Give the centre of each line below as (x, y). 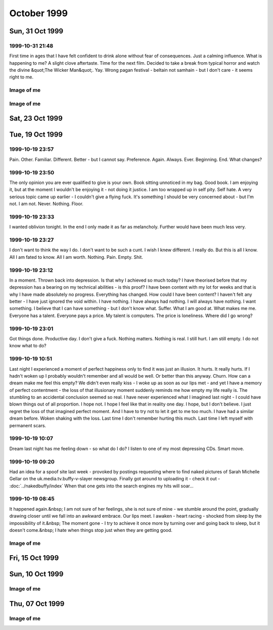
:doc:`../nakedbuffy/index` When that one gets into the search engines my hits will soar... (102, 486)
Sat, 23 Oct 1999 (36, 119)
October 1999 (39, 13)
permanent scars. (28, 425)
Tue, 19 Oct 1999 (36, 135)
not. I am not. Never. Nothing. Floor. (46, 204)
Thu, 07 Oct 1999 (37, 604)
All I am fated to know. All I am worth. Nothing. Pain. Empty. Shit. (76, 257)
